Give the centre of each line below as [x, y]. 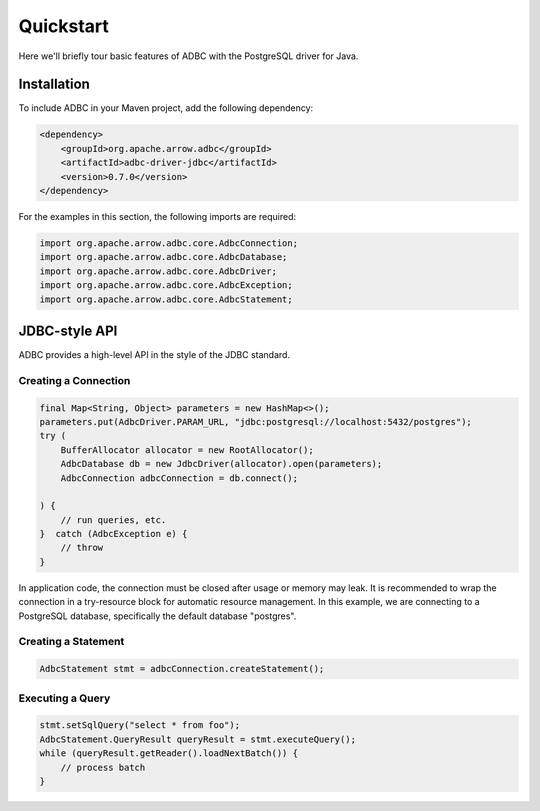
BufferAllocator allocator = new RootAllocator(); [187, 449]
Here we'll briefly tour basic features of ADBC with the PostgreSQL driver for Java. [188, 56]
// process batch [103, 767]
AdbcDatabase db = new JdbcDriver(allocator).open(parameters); [221, 464]
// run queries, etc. [113, 519]
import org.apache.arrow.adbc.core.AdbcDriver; [158, 271]
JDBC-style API [68, 330]
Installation [54, 84]
